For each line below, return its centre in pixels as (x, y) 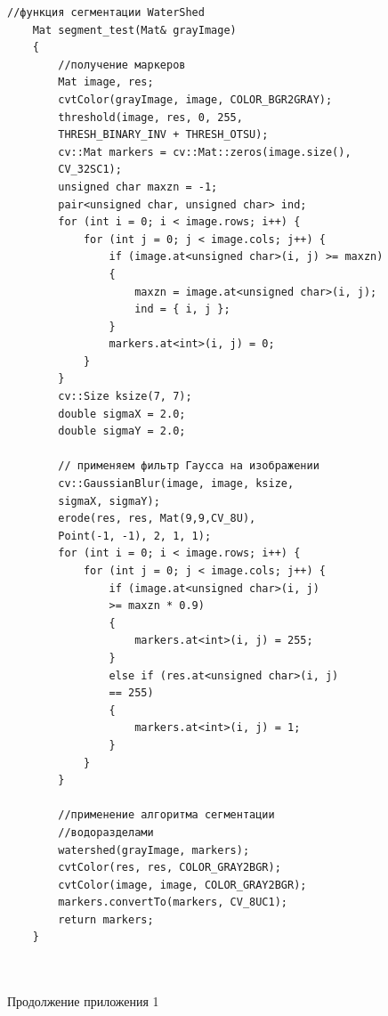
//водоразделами (106, 832)
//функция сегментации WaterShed (106, 12)
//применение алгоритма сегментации (166, 815)
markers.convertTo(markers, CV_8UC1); (173, 902)
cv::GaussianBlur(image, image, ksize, (176, 484)
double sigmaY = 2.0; (122, 431)
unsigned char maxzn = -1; (138, 187)
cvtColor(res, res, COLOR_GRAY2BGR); (170, 868)
